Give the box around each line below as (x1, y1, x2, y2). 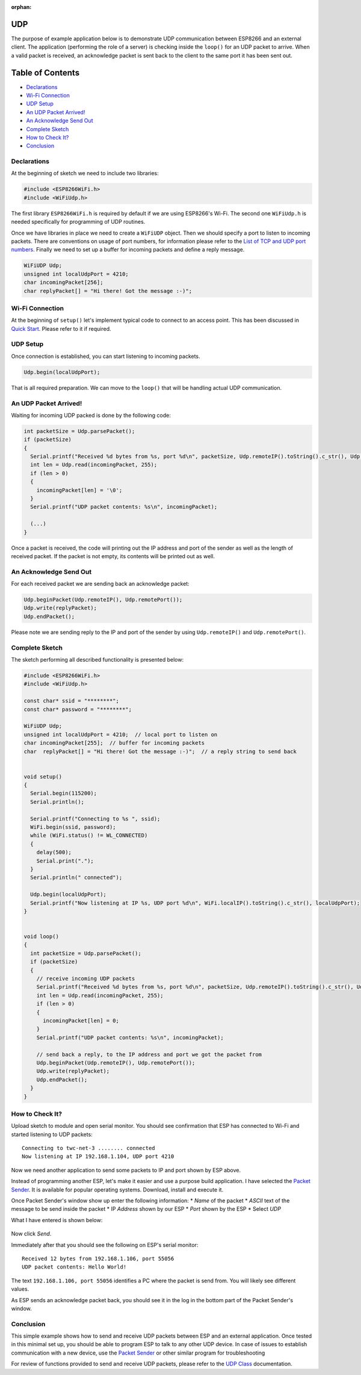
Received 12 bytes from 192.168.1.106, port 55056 (22, 1255, 174, 1262)
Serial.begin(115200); (30, 790, 97, 797)
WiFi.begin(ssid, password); (30, 824, 117, 831)
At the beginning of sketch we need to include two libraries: (11, 170, 159, 177)
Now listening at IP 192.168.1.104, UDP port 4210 (22, 1153, 174, 1160)
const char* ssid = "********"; (23, 698, 120, 704)
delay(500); (36, 849, 72, 856)
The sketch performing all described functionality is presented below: (11, 656, 184, 663)
